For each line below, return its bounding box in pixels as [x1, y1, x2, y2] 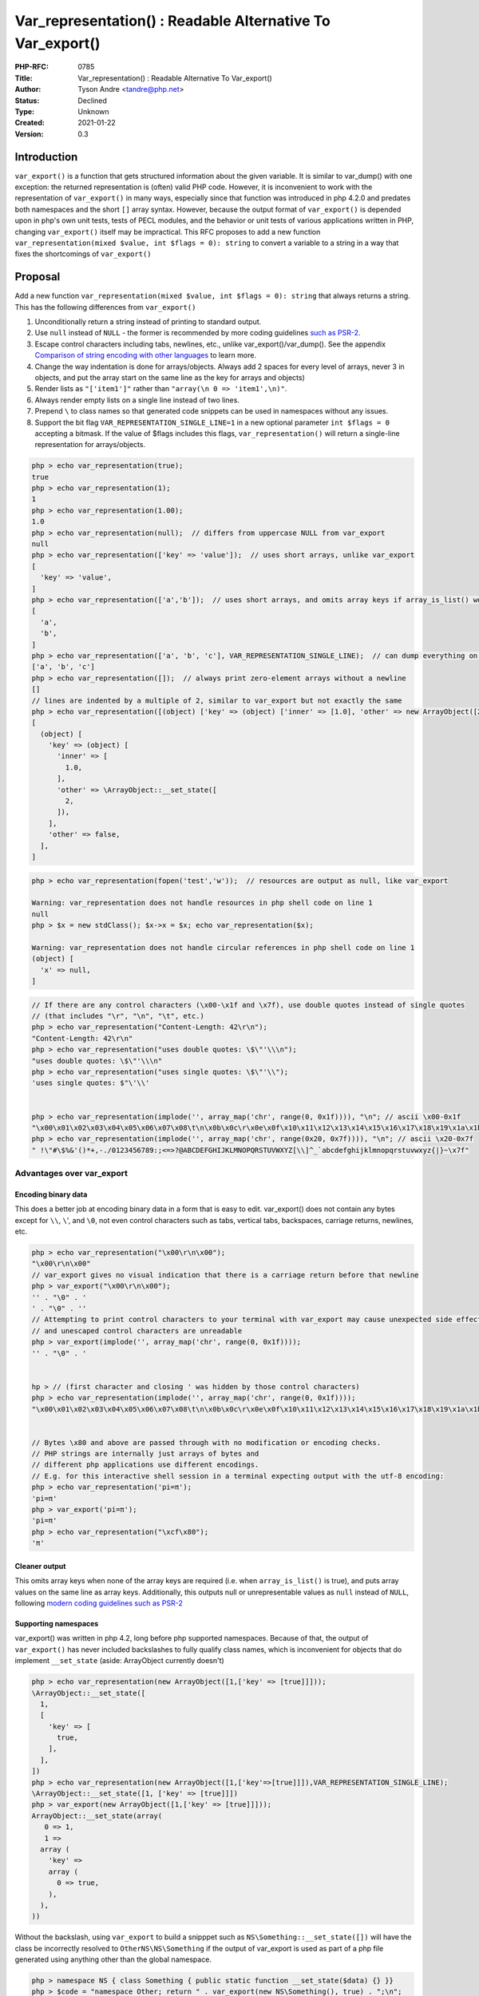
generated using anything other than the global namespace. [14, 1954, 212, 1964]
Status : [14, 96, 40, 105]
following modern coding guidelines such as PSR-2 [14, 1598, 184, 1608]
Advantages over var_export [14, 1168, 128, 1179]
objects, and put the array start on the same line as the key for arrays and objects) [34, 372, 305, 382]
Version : [14, 129, 44, 139]
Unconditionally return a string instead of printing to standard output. [34, 317, 262, 327]
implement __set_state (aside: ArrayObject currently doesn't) [14, 1656, 225, 1665]
